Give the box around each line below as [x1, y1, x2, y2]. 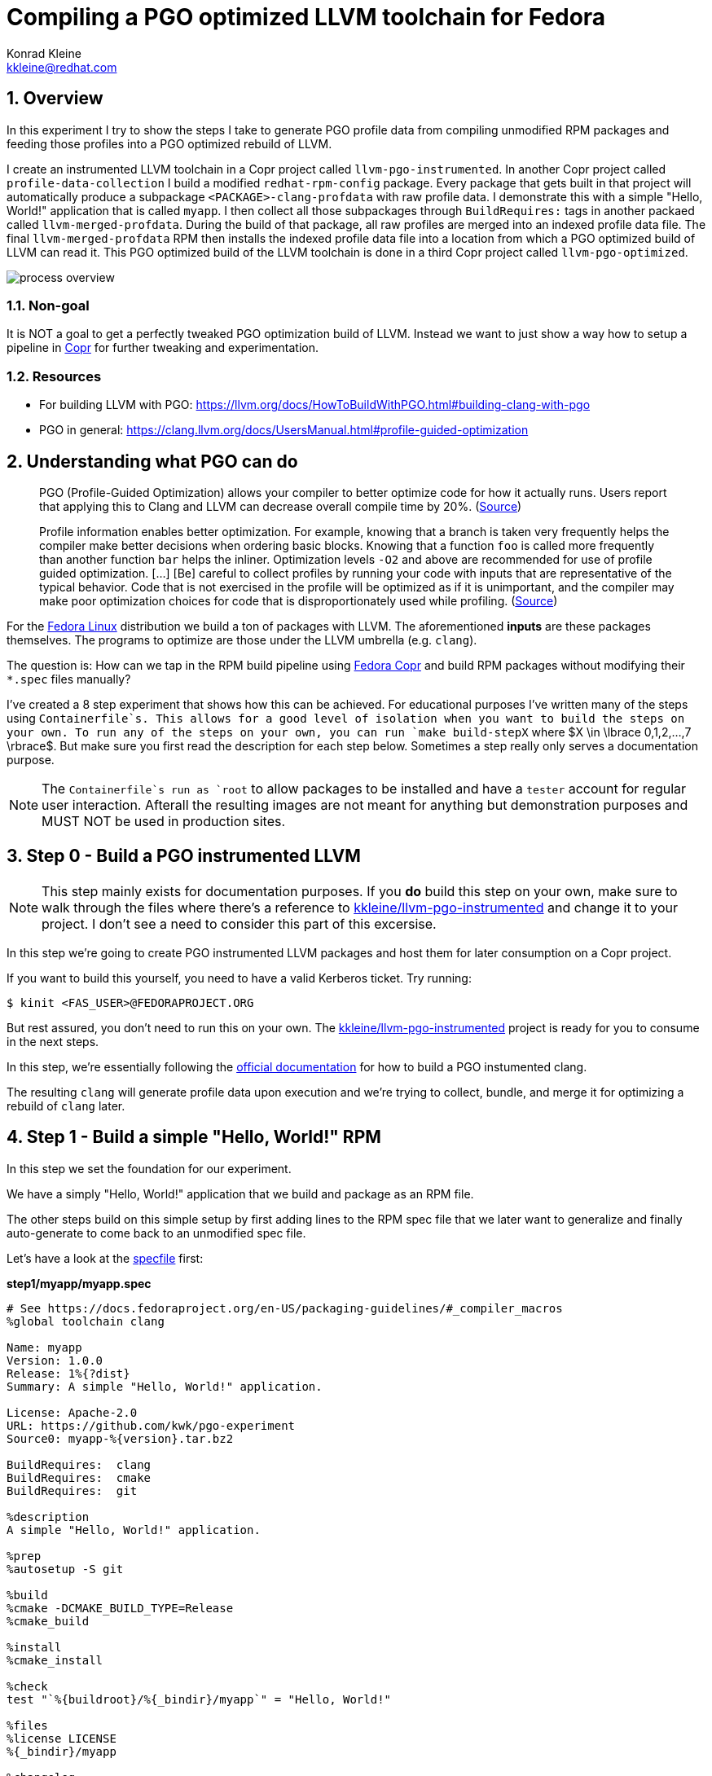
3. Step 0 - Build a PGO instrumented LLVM [7, 846, 361, 867]
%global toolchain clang [7, 1314, 165, 1328]
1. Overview [7, 88, 103, 109]
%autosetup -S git [7, 1562, 124, 1576]
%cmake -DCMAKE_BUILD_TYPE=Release [7, 1601, 234, 1615]
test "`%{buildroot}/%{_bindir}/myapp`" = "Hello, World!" [7, 1692, 392, 1706]
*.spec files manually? [7, 671, 131, 686]
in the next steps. [7, 1034, 99, 1048]
